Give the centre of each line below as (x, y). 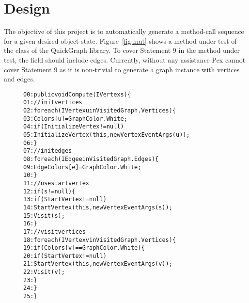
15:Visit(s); (44, 215)
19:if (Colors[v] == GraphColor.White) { (84, 248)
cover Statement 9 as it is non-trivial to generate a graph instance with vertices (122, 69)
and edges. (19, 79)
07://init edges (48, 151)
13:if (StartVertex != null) (65, 199)
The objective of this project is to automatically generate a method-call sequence (124, 31)
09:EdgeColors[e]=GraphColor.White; (82, 167)
